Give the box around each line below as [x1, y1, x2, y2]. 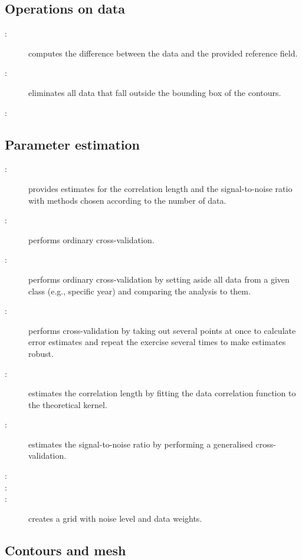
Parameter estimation [5, 135, 140, 153]
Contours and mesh [5, 541, 126, 559]
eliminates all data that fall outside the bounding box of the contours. [28, 86, 281, 98]
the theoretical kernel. [28, 398, 107, 410]
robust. [28, 347, 54, 359]
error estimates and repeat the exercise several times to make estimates [28, 336, 286, 348]
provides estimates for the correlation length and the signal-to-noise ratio [28, 182, 293, 194]
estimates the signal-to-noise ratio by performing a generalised [28, 438, 253, 450]
